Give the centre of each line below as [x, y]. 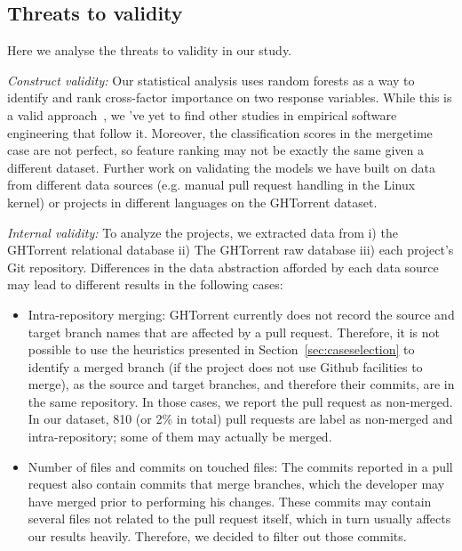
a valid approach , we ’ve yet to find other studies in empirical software [202, 114]
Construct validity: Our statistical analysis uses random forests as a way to [211, 80]
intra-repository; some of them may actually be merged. [180, 437]
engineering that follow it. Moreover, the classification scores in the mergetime [220, 132]
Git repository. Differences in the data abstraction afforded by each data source [223, 267]
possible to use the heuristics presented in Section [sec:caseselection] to [221, 349]
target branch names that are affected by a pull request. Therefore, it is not [234, 332]
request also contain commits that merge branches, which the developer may [236, 484]
